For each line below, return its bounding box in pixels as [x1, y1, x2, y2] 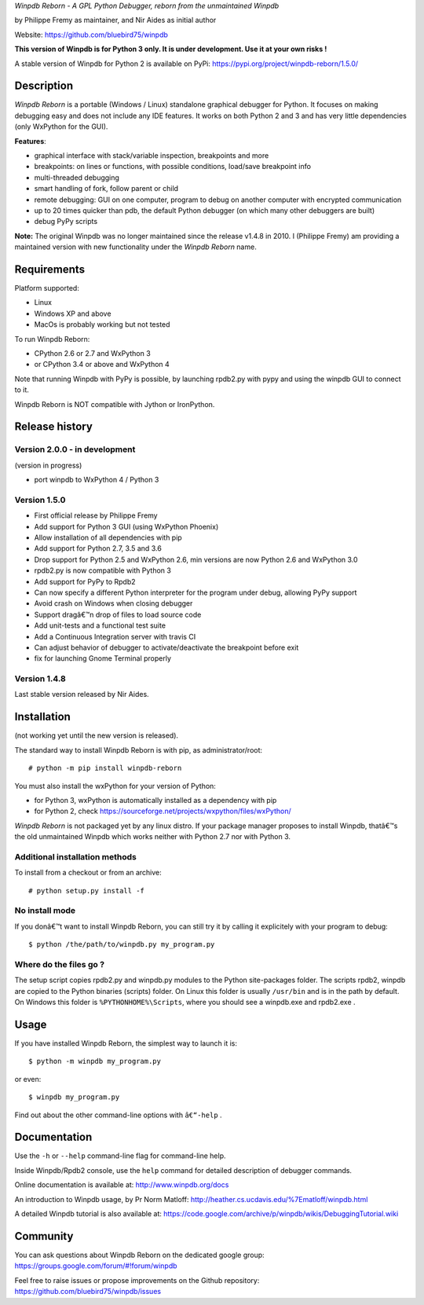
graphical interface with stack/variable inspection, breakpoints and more [34, 151, 269, 160]
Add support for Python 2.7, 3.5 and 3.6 [34, 544, 163, 553]
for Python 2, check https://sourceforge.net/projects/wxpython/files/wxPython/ [34, 806, 291, 816]
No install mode [14, 905, 76, 916]
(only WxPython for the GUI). [14, 122, 108, 131]
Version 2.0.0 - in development [14, 444, 136, 455]
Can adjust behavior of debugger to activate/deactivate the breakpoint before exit [34, 643, 299, 652]
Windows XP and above [34, 309, 111, 318]
